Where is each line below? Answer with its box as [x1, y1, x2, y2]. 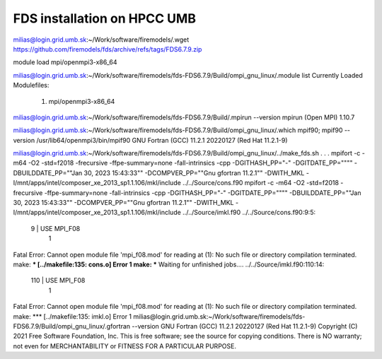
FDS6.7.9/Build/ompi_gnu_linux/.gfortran [13, 322, 131, 330]
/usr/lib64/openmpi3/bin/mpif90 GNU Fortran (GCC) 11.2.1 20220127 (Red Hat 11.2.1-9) [36, 136, 288, 144]
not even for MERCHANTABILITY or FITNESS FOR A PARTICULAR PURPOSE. [13, 341, 237, 350]
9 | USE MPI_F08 [30, 224, 81, 233]
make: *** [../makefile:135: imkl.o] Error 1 [13, 312, 132, 321]
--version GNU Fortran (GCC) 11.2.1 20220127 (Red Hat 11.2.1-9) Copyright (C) [132, 322, 358, 330]
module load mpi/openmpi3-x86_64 [13, 58, 117, 66]
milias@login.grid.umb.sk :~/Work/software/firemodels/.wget [13, 35, 190, 44]
